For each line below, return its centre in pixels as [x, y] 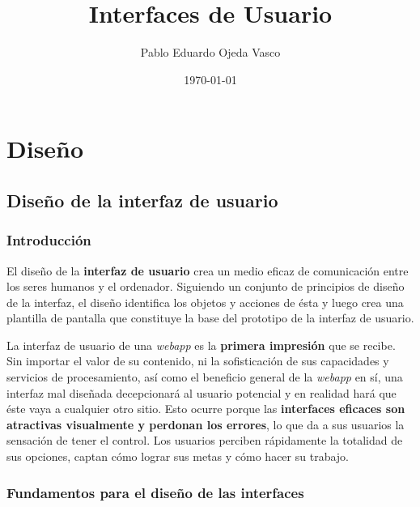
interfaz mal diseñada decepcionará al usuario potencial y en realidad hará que [202, 392]
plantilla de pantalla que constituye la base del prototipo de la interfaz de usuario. [210, 318]
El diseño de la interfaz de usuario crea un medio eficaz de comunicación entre [208, 270]
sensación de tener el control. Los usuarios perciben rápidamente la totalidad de [205, 440]
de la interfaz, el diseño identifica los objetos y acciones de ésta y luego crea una [205, 302]
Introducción [49, 240]
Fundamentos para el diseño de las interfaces [155, 492]
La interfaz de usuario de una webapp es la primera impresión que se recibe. [201, 345]
